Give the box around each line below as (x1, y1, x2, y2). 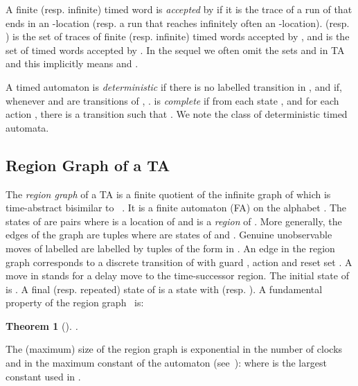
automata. (6, 120, 49, 134)
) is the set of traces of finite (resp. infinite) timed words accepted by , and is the (6, 29, 350, 44)
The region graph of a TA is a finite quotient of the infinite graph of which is (6, 186, 331, 201)
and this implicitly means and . (6, 56, 138, 71)
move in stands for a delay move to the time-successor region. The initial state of (6, 268, 349, 283)
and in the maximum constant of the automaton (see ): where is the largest (6, 356, 327, 370)
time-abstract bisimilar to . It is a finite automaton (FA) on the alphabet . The (6, 200, 347, 215)
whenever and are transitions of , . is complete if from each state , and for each (6, 93, 339, 107)
